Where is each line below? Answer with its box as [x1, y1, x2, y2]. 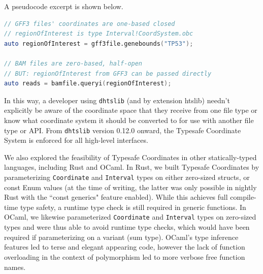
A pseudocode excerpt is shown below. [4, 1, 123, 11]
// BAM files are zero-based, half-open [4, 59, 143, 67]
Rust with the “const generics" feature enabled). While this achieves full [4, 192, 228, 202]
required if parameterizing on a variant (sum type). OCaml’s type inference [4, 231, 239, 242]
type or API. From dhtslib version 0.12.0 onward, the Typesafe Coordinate [4, 125, 241, 135]
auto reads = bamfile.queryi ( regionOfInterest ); [4, 80, 172, 87]
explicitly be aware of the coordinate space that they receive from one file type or [4, 105, 257, 115]
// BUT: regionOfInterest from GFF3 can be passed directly [4, 70, 212, 77]
